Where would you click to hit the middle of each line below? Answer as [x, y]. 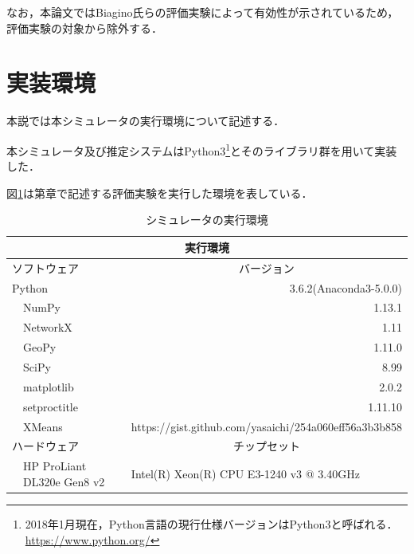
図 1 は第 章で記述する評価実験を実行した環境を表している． [160, 193]
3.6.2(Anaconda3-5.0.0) [346, 287]
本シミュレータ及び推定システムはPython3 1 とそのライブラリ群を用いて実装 [202, 149]
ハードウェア [45, 446]
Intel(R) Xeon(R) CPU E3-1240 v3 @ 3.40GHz [245, 474]
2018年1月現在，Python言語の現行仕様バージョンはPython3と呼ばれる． [211, 523]
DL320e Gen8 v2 [64, 481]
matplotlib [49, 386]
